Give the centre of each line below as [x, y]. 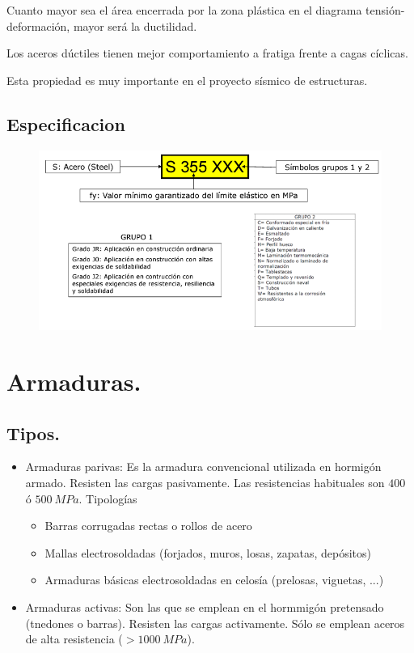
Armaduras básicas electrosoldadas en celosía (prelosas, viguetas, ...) [214, 580]
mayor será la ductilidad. [135, 25]
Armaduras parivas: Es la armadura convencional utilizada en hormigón [203, 466]
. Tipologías [108, 498]
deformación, [38, 25]
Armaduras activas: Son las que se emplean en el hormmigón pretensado [205, 606]
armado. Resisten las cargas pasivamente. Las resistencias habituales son [205, 482]
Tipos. [33, 433]
